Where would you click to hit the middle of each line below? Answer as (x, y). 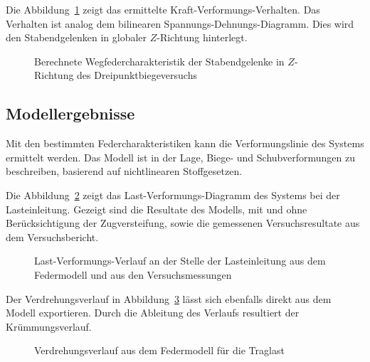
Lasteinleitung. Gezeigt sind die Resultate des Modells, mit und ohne (157, 209)
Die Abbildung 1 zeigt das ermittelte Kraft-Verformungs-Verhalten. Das (163, 9)
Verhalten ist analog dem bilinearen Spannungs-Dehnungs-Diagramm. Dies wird (180, 23)
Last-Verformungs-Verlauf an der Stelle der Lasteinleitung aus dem (180, 261)
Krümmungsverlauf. (49, 326)
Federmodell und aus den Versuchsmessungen (133, 274)
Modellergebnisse (70, 113)
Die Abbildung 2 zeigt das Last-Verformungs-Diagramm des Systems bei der (173, 195)
